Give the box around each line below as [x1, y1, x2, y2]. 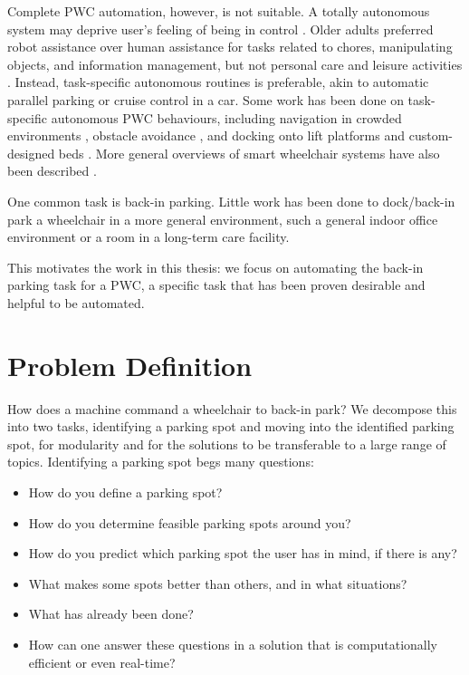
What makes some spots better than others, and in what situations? [28, 574, 407, 593]
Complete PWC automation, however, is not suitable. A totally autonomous [7, 2, 430, 20]
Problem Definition [7, 346, 253, 383]
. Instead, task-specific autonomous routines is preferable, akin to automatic [7, 72, 429, 92]
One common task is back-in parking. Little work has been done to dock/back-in [7, 191, 455, 210]
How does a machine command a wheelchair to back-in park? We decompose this [7, 399, 457, 418]
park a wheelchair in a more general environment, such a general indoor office [7, 209, 438, 228]
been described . [7, 161, 97, 180]
